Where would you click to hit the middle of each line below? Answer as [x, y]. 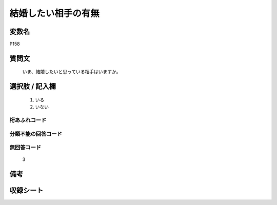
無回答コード [25, 148]
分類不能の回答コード [36, 134]
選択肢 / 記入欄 [33, 86]
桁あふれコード [28, 120]
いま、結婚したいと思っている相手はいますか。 [72, 72]
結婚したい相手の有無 [55, 13]
